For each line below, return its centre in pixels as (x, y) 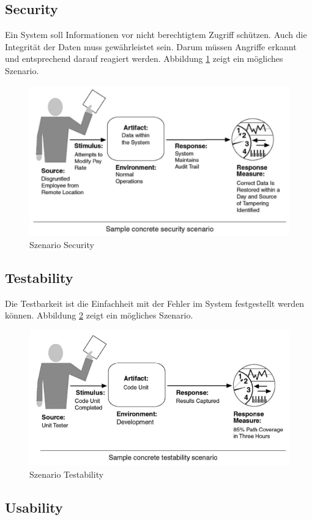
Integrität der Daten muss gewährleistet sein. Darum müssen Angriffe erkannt (151, 46)
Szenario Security (62, 244)
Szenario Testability (67, 474)
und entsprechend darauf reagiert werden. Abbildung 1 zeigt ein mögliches (144, 58)
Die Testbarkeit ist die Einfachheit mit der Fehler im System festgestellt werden (155, 303)
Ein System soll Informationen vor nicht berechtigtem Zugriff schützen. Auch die (156, 35)
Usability (34, 507)
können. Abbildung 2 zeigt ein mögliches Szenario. (99, 315)
